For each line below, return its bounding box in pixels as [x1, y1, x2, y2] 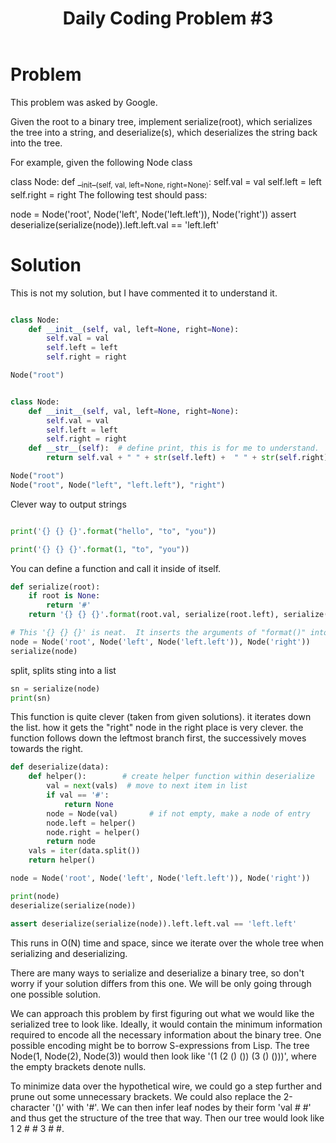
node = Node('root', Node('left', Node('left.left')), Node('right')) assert [10, 208, 297, 220]
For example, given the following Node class [10, 156, 193, 168]
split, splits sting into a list [10, 664, 117, 676]
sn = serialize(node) [10, 683, 101, 694]
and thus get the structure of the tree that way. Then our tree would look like [10, 1112, 325, 1124]
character [10, 1101, 51, 1113]
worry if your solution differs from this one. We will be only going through [10, 977, 312, 989]
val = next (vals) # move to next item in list [46, 781, 248, 791]
